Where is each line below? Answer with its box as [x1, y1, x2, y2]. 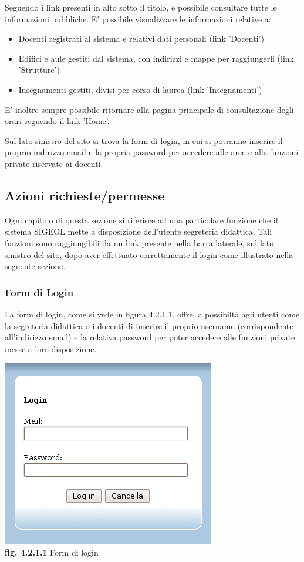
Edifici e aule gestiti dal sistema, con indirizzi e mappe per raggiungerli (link [18, 52, 295, 64]
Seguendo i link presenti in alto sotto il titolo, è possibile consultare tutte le [5, 1, 277, 13]
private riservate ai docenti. [5, 157, 103, 169]
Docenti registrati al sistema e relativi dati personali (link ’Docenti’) [18, 32, 264, 45]
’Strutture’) [18, 63, 60, 76]
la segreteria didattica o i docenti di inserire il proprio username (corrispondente [5, 319, 293, 332]
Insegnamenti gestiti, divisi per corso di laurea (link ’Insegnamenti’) [18, 83, 262, 95]
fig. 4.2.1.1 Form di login [5, 546, 99, 558]
